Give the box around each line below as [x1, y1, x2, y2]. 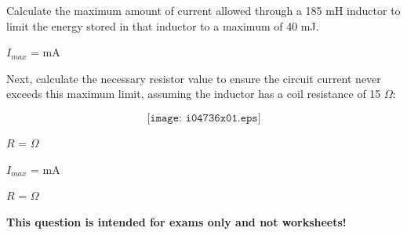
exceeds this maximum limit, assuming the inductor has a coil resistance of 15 [6, 85, 381, 102]
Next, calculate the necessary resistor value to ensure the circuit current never [6, 70, 381, 86]
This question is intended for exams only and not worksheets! [6, 213, 347, 230]
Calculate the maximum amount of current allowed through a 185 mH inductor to [6, 2, 401, 18]
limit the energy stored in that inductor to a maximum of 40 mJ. [6, 17, 319, 34]
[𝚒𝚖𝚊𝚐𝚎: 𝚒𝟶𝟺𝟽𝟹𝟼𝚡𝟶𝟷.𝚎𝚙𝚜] [147, 112, 261, 124]
